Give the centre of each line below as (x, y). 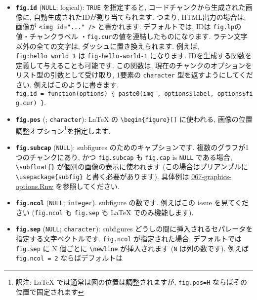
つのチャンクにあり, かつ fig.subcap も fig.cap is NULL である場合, (124, 157)
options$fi (235, 94)
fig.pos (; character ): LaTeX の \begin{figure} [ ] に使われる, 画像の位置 (134, 119)
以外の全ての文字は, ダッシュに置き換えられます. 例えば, (107, 46)
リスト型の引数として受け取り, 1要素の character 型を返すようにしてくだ (134, 75)
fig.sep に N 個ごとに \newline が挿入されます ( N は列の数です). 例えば (132, 248)
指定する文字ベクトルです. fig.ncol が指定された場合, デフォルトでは (128, 239)
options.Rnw (34, 186)
